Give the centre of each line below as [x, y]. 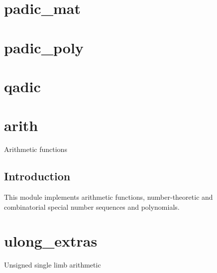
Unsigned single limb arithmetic [53, 265]
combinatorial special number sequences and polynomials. [92, 206]
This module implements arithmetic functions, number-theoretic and [108, 197]
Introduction [37, 176]
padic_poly [44, 47]
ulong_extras [51, 241]
